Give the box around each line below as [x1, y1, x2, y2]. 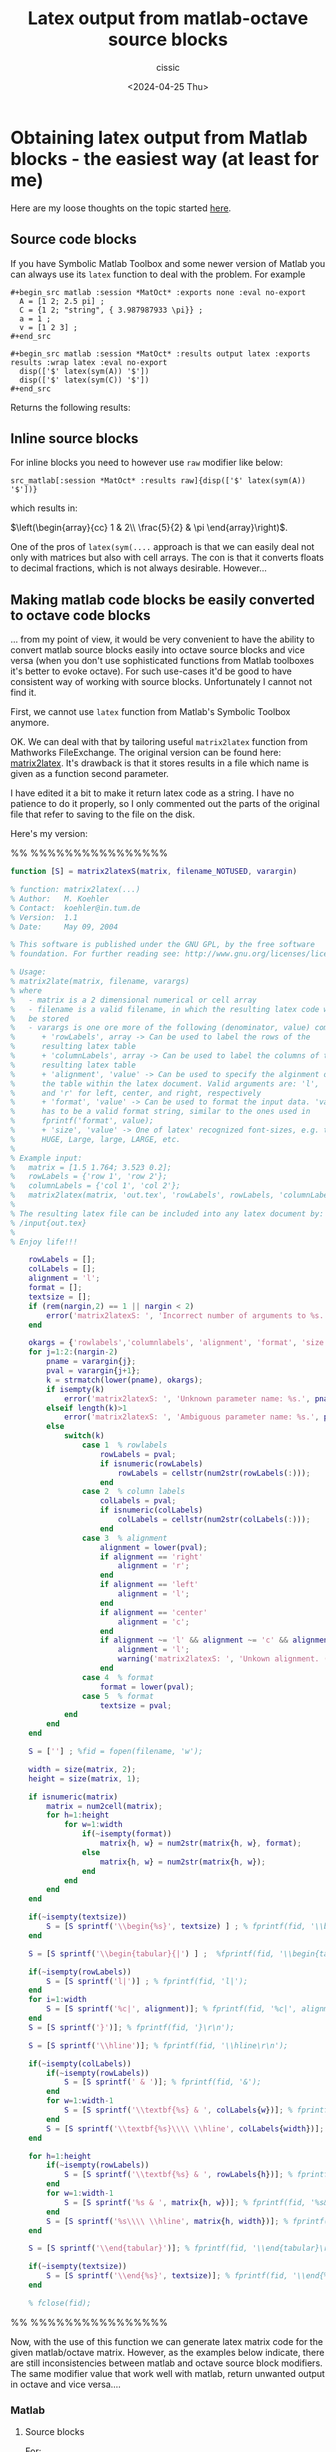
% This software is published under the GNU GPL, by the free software [10, 940, 315, 950]
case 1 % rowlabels [81, 1440, 168, 1450]
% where [10, 985, 43, 996]
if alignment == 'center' [99, 1607, 208, 1617]
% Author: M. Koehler [10, 893, 110, 904]
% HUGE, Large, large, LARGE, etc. [10, 1134, 182, 1144]
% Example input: [10, 1153, 83, 1163]
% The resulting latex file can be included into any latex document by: [10, 1208, 325, 1219]
